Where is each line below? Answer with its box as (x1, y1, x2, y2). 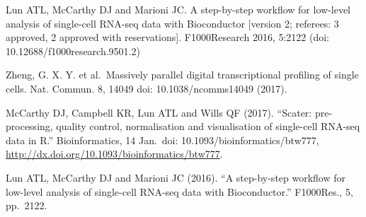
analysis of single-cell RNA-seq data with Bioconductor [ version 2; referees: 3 (6, 16, 339, 30)
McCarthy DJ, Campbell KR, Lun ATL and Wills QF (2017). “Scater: (6, 105, 312, 119)
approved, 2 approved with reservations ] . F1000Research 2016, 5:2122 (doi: (6, 30, 330, 45)
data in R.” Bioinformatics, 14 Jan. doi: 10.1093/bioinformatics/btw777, (6, 132, 319, 147)
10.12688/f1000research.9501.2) (6, 43, 140, 58)
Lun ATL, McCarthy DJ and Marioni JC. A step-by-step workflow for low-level (6, 2, 351, 16)
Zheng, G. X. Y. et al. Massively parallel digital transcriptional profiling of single (6, 67, 359, 82)
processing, (6, 119, 53, 134)
